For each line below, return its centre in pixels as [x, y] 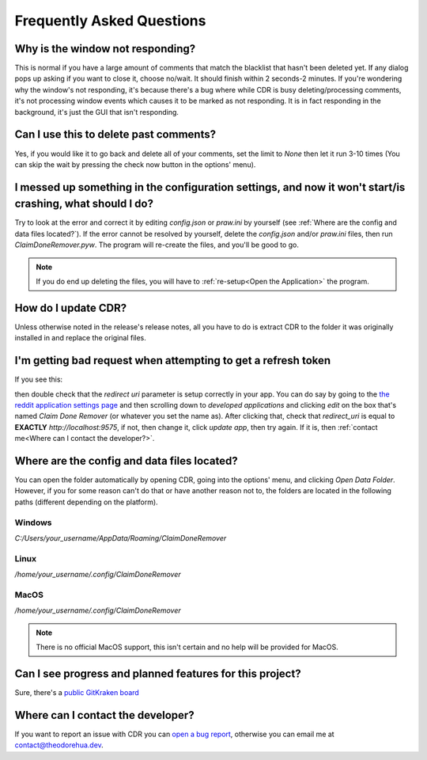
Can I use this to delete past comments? [115, 135]
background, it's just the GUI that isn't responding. [97, 112]
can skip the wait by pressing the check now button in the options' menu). [135, 164]
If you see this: [39, 379]
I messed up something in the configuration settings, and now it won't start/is [210, 187]
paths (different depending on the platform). [86, 502]
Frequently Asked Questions [110, 21]
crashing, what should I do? [84, 204]
